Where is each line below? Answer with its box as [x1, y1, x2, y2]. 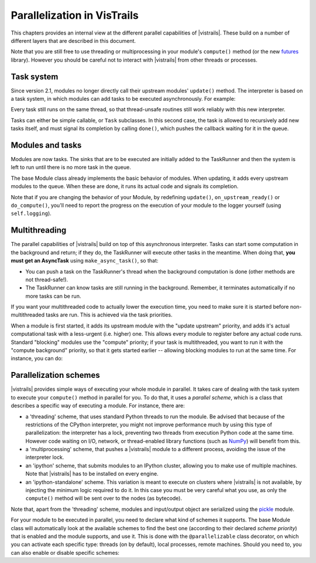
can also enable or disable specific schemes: [11, 549, 120, 556]
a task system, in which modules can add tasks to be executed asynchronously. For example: [11, 95, 236, 103]
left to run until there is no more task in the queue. [11, 164, 131, 171]
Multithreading [11, 226, 67, 236]
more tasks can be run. [25, 292, 81, 299]
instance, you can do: [11, 355, 63, 362]
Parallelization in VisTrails [11, 9, 139, 22]
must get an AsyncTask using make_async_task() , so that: [11, 257, 159, 264]
